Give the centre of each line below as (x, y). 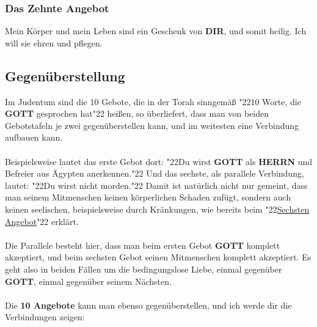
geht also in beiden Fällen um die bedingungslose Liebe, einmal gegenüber (144, 269)
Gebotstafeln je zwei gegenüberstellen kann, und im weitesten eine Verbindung (152, 125)
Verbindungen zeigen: (45, 317)
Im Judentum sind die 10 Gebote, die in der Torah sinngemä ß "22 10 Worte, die (153, 101)
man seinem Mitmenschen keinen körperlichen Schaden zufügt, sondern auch (148, 197)
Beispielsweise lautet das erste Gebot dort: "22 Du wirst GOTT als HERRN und (159, 161)
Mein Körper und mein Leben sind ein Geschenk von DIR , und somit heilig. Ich (156, 31)
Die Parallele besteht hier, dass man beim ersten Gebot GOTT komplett (143, 245)
